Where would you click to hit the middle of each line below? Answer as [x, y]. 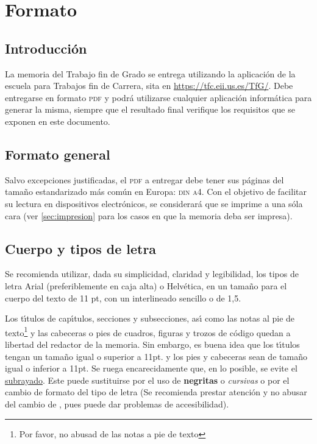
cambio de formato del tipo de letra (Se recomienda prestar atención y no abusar [156, 392]
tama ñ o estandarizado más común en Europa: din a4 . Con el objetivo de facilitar [156, 192]
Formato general [58, 154]
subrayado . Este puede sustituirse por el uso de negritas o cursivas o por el [147, 380]
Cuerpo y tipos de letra [81, 248]
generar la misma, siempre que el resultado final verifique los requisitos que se [150, 109]
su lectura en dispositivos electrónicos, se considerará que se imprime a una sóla [154, 203]
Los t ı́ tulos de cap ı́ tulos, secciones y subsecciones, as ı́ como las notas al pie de [150, 318]
